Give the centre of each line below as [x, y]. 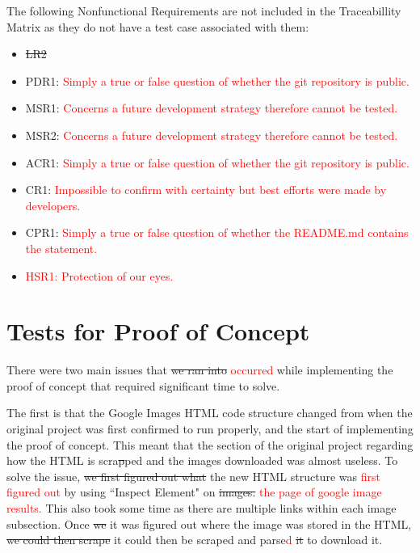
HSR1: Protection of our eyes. [99, 275]
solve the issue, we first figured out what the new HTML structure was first [193, 476]
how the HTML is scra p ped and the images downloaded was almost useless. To [202, 460]
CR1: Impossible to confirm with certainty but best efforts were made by [206, 190]
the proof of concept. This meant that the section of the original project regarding [210, 444]
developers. [53, 205]
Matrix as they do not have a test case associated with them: [158, 26]
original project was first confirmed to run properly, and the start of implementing [210, 429]
